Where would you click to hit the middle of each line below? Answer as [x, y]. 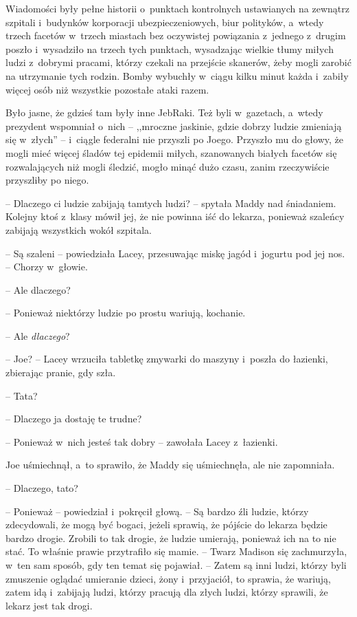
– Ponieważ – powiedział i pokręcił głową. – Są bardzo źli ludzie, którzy [157, 511]
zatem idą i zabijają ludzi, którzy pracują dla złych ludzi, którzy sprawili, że [167, 592]
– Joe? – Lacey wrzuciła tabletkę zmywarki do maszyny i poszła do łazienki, [167, 359]
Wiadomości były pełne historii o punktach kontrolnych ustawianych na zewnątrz [177, 8]
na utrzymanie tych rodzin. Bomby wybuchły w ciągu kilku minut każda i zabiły [177, 75]
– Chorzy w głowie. [47, 267]
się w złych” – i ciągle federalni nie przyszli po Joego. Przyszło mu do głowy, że [174, 139]
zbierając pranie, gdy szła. [61, 372]
